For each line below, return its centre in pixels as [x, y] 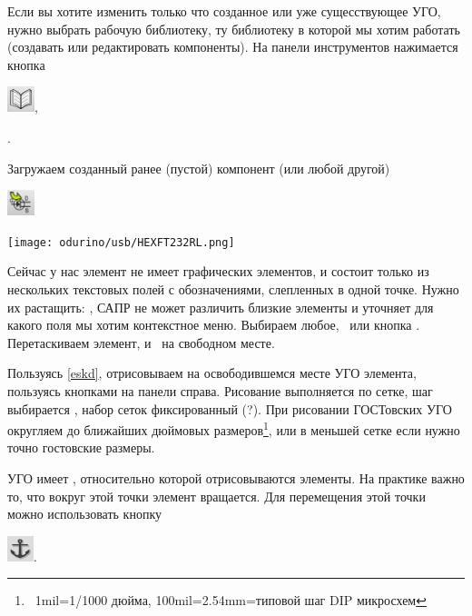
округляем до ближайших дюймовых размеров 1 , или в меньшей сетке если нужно [234, 428]
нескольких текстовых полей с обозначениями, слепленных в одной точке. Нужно [233, 289]
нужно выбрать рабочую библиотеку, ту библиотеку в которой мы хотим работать [234, 29]
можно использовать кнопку [85, 514]
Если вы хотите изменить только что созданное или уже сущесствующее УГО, [224, 11]
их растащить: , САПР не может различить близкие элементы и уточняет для [221, 307]
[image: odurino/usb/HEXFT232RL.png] [121, 242]
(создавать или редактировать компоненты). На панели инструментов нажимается [233, 47]
